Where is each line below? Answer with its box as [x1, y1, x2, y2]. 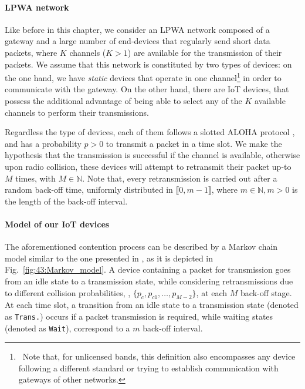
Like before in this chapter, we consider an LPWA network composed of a [5, 23, 270, 35]
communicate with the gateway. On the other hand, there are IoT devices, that [5, 83, 289, 95]
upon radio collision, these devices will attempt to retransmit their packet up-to [5, 160, 292, 172]
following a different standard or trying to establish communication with [18, 361, 279, 374]
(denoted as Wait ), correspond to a [5, 321, 130, 334]
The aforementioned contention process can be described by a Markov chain [5, 240, 278, 253]
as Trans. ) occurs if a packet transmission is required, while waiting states [5, 310, 273, 322]
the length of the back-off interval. [5, 195, 128, 207]
